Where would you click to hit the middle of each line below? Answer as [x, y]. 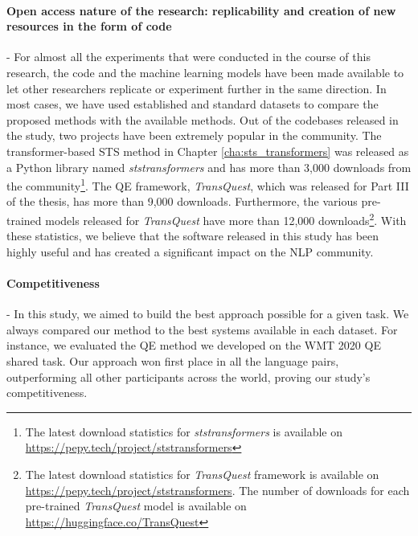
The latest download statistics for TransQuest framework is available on [202, 474]
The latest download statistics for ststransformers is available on [184, 431]
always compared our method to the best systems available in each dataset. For [202, 329]
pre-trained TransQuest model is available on [136, 506]
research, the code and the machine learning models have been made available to [205, 72]
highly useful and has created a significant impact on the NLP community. [190, 251]
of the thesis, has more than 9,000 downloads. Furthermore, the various [182, 201]
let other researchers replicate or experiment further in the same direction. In [197, 88]
